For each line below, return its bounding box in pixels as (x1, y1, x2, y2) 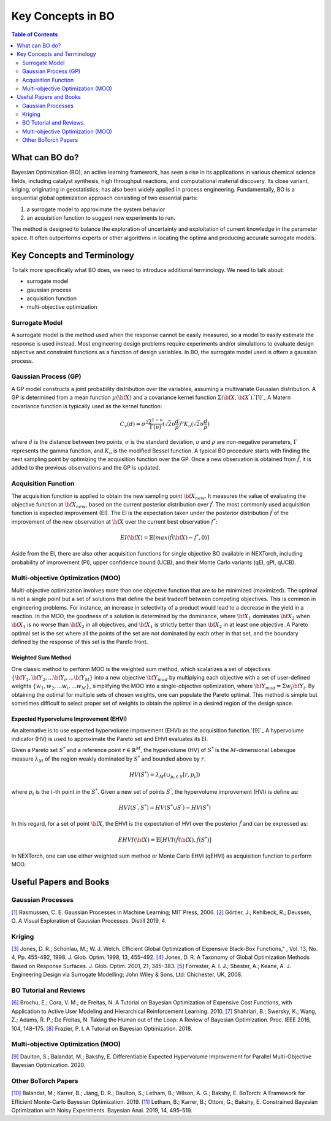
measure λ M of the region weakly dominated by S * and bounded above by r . (11, 754, 206, 764)
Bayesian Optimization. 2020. (11, 1061, 86, 1069)
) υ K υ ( (178, 419, 194, 429)
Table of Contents (11, 31, 58, 38)
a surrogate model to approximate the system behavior (26, 206, 165, 213)
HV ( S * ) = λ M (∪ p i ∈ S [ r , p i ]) (129, 770, 200, 780)
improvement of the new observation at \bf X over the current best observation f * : (11, 518, 218, 525)
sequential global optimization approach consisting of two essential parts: (11, 194, 198, 202)
